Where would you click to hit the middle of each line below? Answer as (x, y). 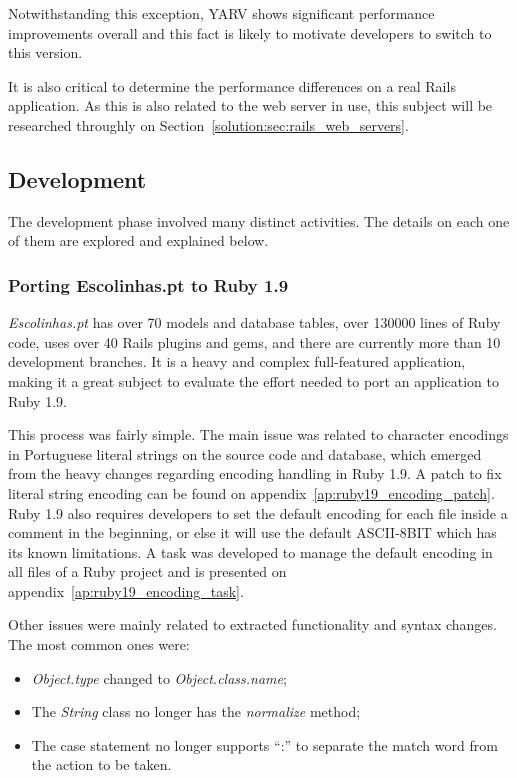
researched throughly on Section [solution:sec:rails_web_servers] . (208, 124)
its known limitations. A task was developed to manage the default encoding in (250, 551)
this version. (45, 52)
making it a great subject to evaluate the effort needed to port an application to (253, 380)
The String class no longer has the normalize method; (196, 711)
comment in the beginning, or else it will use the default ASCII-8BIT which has (252, 532)
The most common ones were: (99, 644)
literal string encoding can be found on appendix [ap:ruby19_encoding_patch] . (251, 492)
